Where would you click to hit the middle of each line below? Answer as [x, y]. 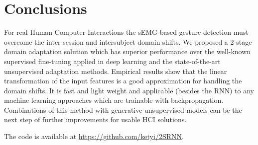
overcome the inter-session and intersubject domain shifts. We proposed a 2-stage [128, 41]
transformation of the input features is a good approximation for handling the [123, 81]
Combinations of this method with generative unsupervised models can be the [123, 109]
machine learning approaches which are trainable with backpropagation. [114, 100]
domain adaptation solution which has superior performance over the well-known [128, 51]
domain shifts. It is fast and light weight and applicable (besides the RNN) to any [129, 90]
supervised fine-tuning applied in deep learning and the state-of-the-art [112, 61]
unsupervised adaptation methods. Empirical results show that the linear [116, 71]
